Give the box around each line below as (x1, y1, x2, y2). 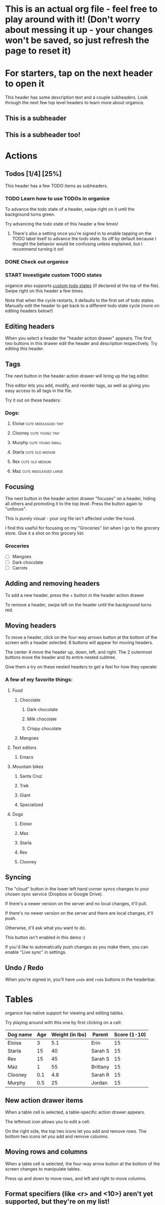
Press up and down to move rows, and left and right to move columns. (5, 1176, 147, 1181)
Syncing (5, 873, 31, 881)
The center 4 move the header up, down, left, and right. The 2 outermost (5, 649, 152, 655)
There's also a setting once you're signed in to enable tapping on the (12, 230, 152, 236)
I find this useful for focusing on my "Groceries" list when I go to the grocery (5, 525, 160, 531)
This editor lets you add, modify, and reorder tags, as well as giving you (5, 382, 150, 389)
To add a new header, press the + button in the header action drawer (5, 592, 144, 598)
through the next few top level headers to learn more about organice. (5, 100, 145, 106)
